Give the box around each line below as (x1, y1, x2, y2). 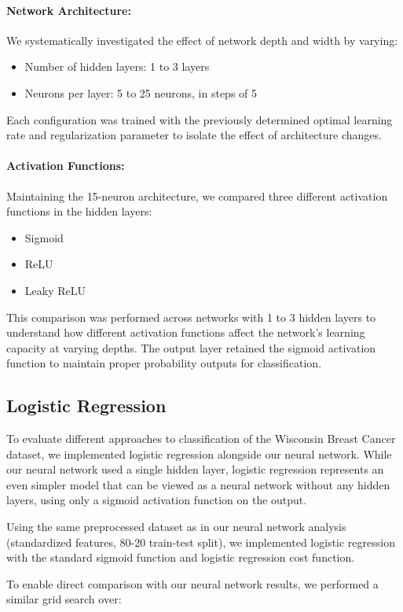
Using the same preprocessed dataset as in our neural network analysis (6, 518, 346, 535)
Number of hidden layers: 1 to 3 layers (24, 58, 210, 75)
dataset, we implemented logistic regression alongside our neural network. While (6, 445, 392, 462)
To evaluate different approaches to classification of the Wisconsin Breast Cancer (6, 430, 396, 447)
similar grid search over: (6, 591, 122, 607)
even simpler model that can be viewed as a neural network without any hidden (6, 476, 390, 492)
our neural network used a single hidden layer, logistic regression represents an (6, 461, 384, 477)
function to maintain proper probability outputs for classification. (6, 355, 322, 371)
